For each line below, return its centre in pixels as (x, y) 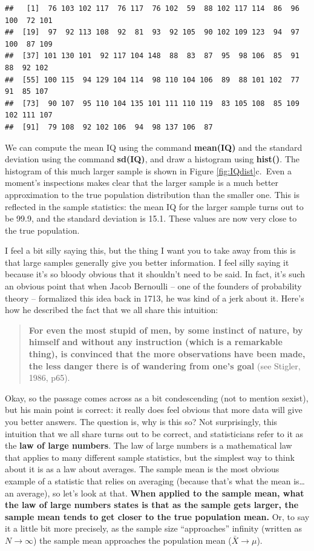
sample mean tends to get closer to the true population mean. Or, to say (157, 516)
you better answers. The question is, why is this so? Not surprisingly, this (141, 421)
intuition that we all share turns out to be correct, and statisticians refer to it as (154, 433)
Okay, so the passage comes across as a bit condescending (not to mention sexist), (157, 398)
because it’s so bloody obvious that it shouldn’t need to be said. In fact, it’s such (155, 274)
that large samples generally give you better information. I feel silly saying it (147, 262)
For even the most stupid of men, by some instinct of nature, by (166, 330)
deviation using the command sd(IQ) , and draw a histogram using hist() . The (152, 159)
